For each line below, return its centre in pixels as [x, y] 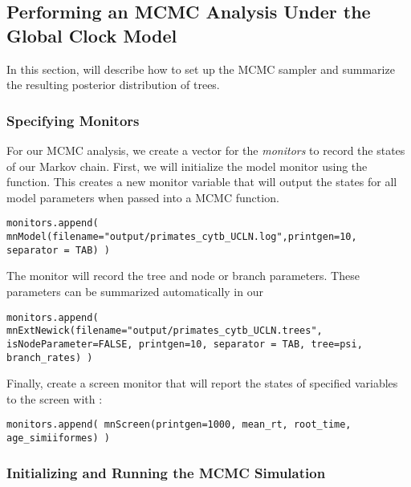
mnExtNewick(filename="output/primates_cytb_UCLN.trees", [165, 331]
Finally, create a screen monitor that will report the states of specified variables [202, 383]
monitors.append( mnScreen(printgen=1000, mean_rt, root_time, [179, 425]
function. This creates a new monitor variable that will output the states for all [202, 182]
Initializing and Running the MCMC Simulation [166, 472]
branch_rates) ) [50, 357]
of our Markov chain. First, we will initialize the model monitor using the [187, 166]
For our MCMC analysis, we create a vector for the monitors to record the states [206, 150]
